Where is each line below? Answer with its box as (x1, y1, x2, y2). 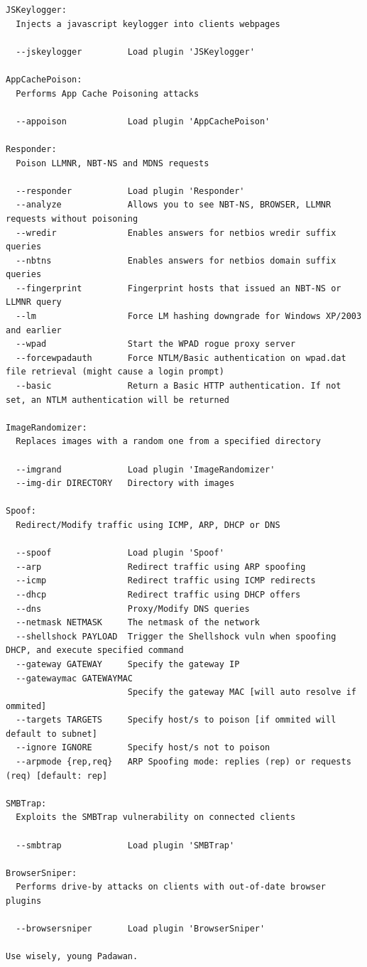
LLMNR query (6, 297, 62, 308)
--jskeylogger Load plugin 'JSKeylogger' (16, 46, 255, 57)
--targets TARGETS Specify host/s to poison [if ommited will (16, 715, 336, 725)
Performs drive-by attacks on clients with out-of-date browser (16, 882, 327, 892)
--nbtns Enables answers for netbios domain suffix (16, 255, 336, 266)
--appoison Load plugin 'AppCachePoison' (16, 116, 270, 126)
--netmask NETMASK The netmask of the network (16, 617, 260, 628)
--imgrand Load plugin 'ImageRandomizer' (16, 464, 275, 475)
